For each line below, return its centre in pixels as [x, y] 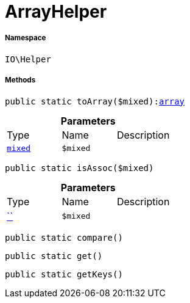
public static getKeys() [64, 274]
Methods [20, 80]
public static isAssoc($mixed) [79, 168]
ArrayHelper [56, 12]
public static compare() [64, 237]
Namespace [26, 38]
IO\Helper [28, 59]
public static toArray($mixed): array [95, 101]
